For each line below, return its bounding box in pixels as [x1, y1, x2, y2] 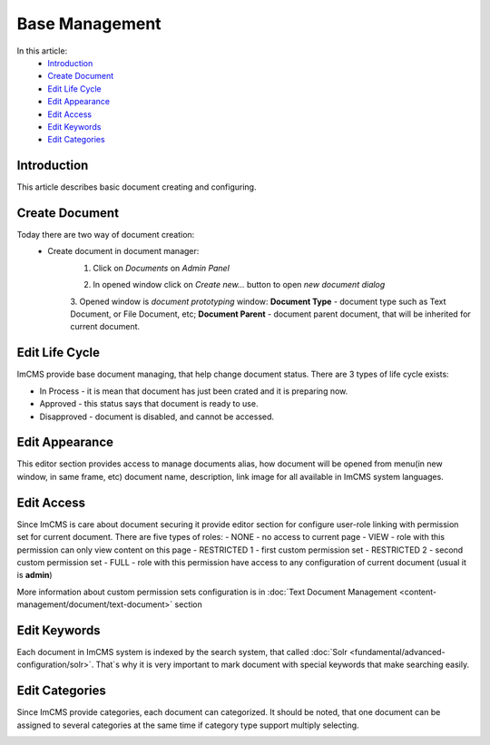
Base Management [16, 14, 162, 34]
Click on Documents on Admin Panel [93, 262, 230, 273]
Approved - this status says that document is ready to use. [39, 398, 259, 409]
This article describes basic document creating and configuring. [16, 181, 257, 192]
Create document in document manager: [47, 246, 200, 257]
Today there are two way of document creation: [16, 230, 195, 240]
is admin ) [16, 570, 54, 581]
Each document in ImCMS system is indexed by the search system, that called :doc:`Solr [16, 646, 348, 657]
